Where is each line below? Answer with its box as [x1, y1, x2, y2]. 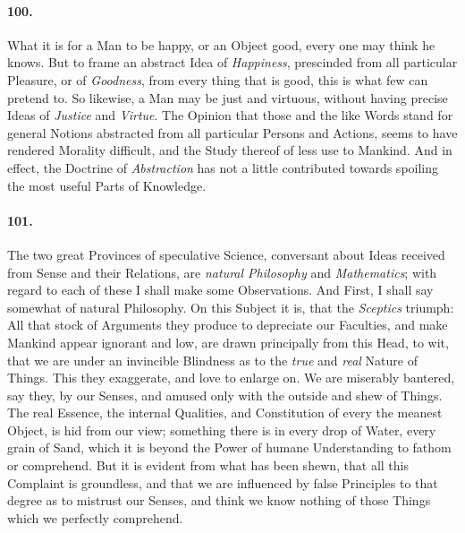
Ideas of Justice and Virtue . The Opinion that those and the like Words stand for [7, 106, 453, 125]
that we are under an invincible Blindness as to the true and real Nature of [7, 350, 418, 369]
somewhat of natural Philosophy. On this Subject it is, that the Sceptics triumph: [7, 297, 454, 316]
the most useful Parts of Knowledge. [7, 176, 207, 194]
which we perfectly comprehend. [7, 508, 183, 527]
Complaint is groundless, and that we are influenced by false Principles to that [7, 473, 438, 492]
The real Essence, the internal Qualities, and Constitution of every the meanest [7, 403, 443, 422]
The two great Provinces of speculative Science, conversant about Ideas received [7, 245, 445, 263]
